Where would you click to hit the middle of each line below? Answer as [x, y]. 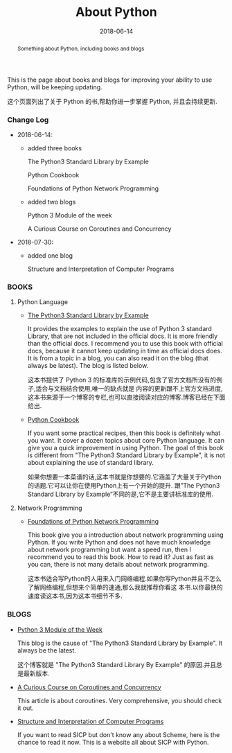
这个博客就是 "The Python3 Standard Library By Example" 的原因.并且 [117, 664]
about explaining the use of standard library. [91, 463]
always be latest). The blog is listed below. [88, 366]
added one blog [50, 256]
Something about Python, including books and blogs [81, 48]
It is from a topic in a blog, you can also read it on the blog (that [118, 358]
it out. [25, 708]
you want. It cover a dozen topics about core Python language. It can [126, 441]
